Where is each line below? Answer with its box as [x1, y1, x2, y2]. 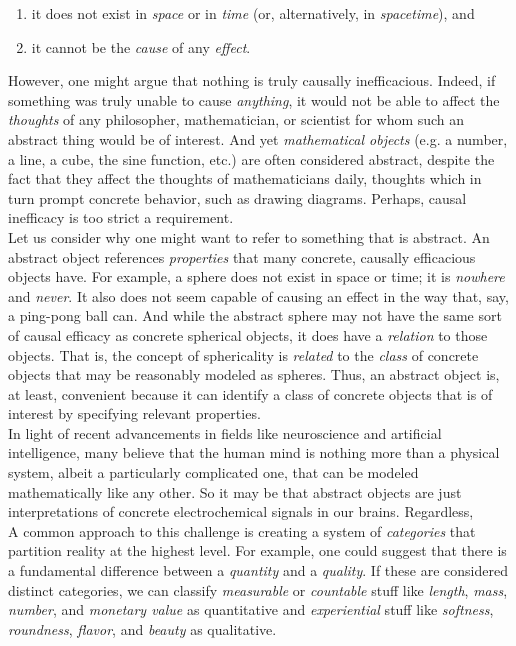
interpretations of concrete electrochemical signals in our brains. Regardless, [8, 501, 474, 522]
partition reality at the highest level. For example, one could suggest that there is [8, 540, 507, 561]
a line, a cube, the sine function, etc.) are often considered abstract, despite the [8, 148, 495, 169]
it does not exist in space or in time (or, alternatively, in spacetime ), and [31, 3, 475, 23]
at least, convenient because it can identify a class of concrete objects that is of [8, 383, 493, 404]
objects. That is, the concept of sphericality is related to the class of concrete [8, 344, 479, 365]
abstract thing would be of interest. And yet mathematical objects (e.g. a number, [8, 128, 508, 149]
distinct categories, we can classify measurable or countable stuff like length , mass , [8, 579, 508, 600]
